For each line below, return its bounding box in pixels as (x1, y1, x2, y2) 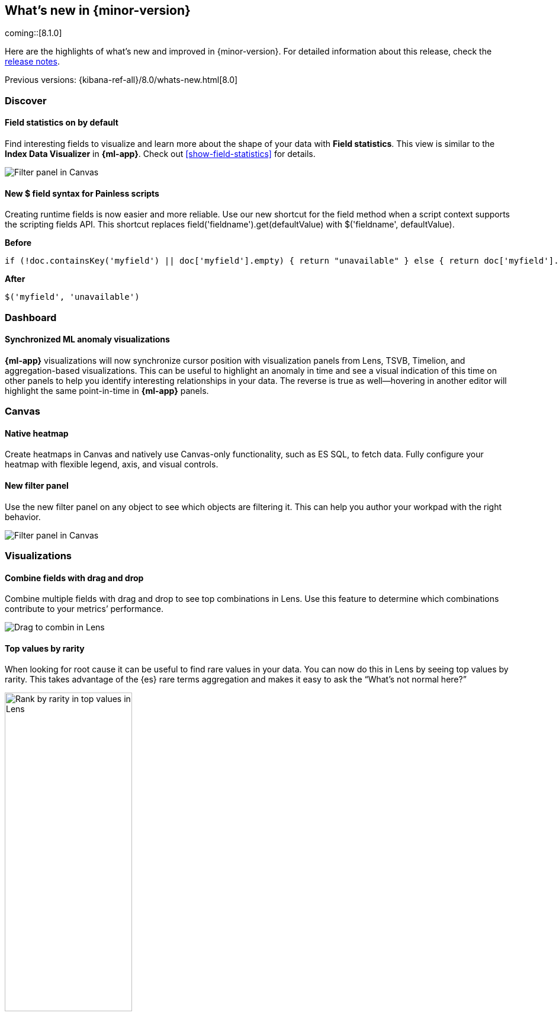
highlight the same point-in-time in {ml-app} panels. (5, 385, 209, 396)
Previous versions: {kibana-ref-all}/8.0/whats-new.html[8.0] (5, 75, 238, 85)
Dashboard (5, 311, 57, 323)
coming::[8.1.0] (5, 28, 62, 39)
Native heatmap (5, 428, 69, 438)
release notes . (5, 56, 60, 67)
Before (5, 238, 32, 248)
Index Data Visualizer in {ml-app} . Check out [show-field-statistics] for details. (5, 149, 316, 159)
